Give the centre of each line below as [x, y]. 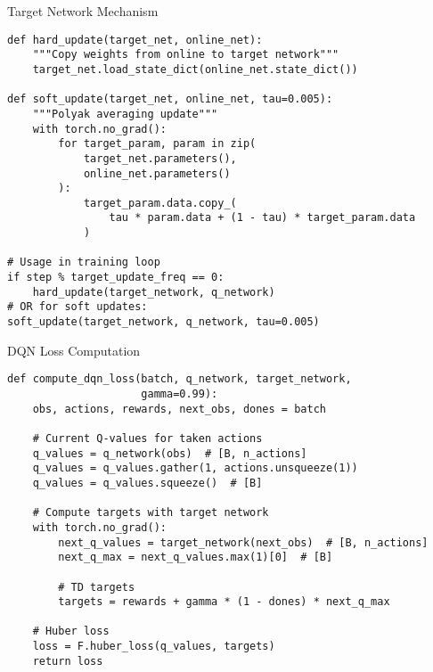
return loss [68, 661]
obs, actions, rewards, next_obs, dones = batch [179, 409]
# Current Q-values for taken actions [147, 438]
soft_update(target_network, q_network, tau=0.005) [163, 322]
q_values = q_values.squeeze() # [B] [147, 483]
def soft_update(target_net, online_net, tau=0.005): [170, 99]
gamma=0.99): [180, 393]
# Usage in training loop [84, 262]
